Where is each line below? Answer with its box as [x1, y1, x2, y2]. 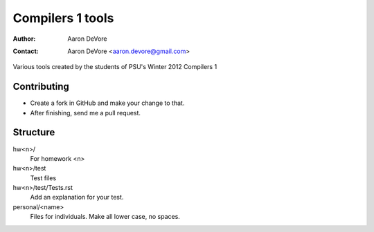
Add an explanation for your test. [30, 193, 124, 202]
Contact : [12, 47, 39, 55]
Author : [12, 35, 36, 43]
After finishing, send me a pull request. [30, 108, 141, 117]
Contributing [12, 81, 69, 93]
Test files [30, 173, 57, 182]
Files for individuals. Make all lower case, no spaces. [30, 213, 180, 221]
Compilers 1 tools [12, 10, 114, 26]
